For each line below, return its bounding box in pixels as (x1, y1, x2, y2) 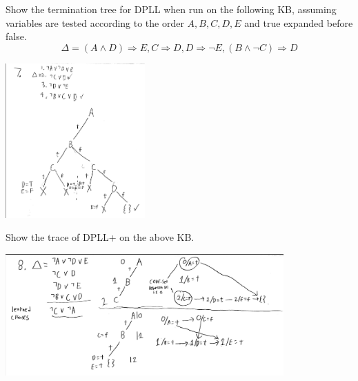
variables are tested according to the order (6, 15, 184, 30)
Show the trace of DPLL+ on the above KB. (6, 230, 195, 244)
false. (6, 29, 27, 43)
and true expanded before (244, 15, 353, 30)
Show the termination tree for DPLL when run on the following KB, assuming (6, 2, 337, 16)
